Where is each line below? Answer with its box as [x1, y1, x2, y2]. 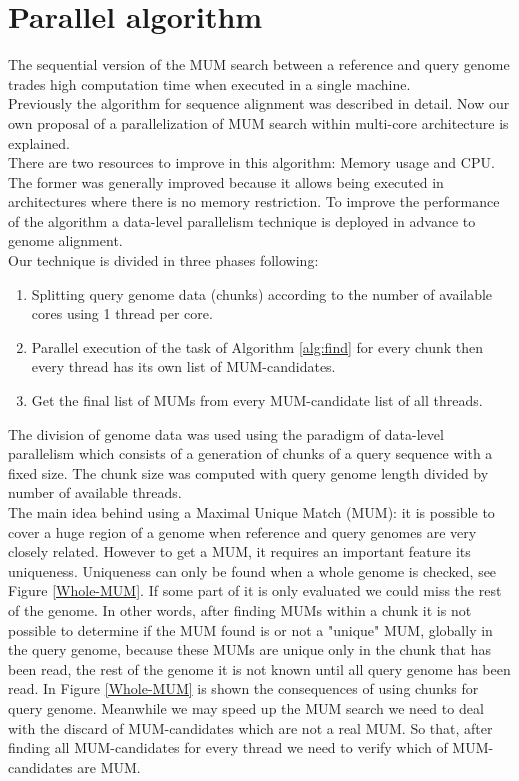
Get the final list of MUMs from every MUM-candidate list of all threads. [31, 390, 483, 411]
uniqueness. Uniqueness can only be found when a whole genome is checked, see [8, 560, 497, 581]
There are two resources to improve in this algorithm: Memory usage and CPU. [8, 152, 495, 173]
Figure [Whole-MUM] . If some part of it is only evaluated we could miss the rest [8, 580, 502, 601]
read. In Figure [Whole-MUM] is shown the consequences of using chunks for [8, 678, 479, 699]
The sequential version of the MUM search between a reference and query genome [8, 54, 510, 75]
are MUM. [77, 756, 141, 777]
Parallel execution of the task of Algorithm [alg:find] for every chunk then [31, 336, 483, 357]
